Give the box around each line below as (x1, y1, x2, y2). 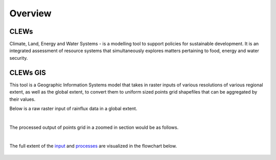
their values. (9, 96, 36, 102)
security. (9, 55, 28, 61)
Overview (9, 8, 52, 19)
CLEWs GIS (9, 68, 46, 77)
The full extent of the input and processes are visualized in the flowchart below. (9, 143, 177, 149)
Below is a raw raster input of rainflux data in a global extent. (9, 105, 137, 111)
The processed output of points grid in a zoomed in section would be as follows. (9, 124, 179, 130)
